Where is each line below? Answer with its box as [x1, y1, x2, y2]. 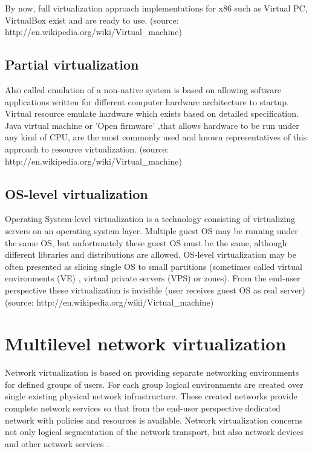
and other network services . [5, 437, 109, 450]
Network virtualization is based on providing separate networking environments [5, 366, 299, 379]
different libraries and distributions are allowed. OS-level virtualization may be [5, 248, 296, 261]
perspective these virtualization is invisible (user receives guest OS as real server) [5, 283, 305, 296]
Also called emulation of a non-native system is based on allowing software [5, 83, 282, 96]
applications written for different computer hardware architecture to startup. [5, 95, 289, 108]
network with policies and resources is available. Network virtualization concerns [5, 413, 303, 426]
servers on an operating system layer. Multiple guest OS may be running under [5, 224, 298, 237]
